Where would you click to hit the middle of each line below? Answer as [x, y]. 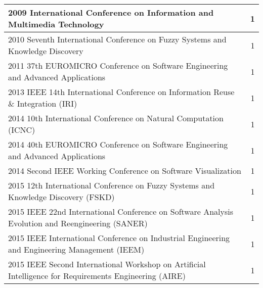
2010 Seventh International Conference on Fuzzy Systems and [117, 39]
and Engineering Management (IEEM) [76, 249]
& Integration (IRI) [43, 103]
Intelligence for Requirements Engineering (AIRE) [97, 276]
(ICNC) [22, 130]
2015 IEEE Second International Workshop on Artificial [107, 264]
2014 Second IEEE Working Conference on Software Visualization [125, 171]
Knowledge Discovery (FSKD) [61, 197]
